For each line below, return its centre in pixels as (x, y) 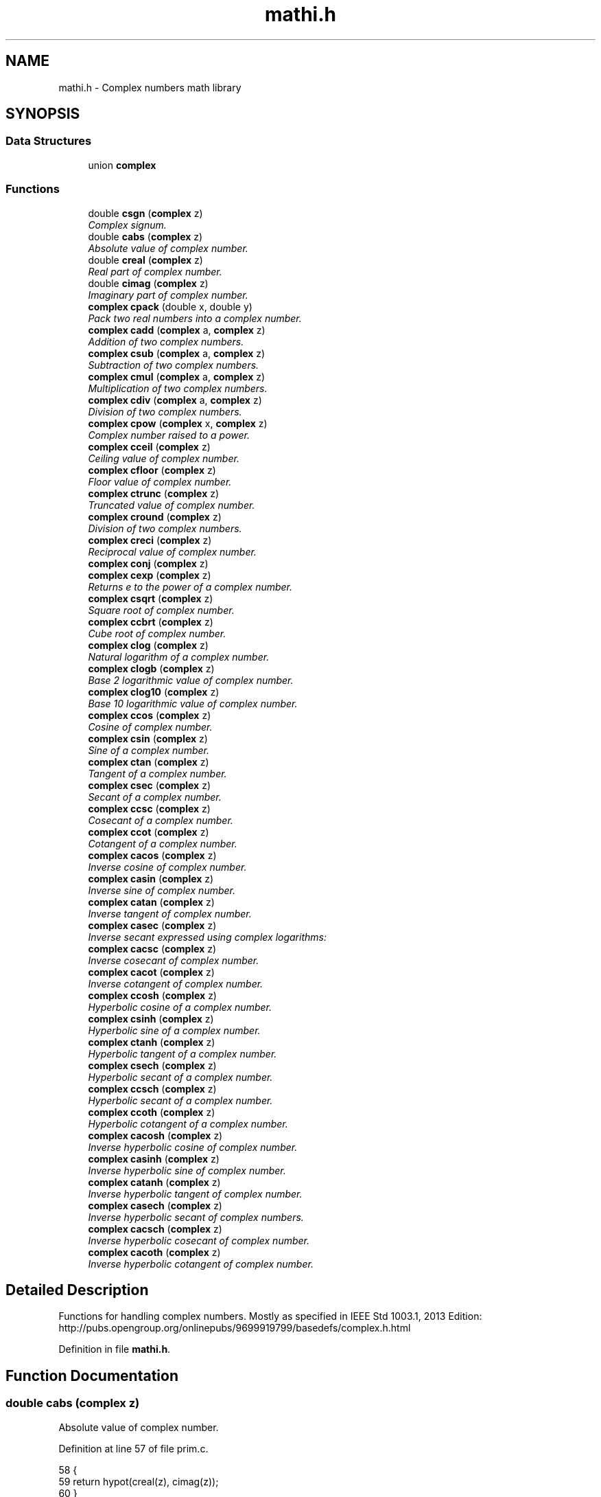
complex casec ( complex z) (152, 925)
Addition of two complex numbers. (166, 341)
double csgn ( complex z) (145, 213)
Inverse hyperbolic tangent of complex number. (195, 1193)
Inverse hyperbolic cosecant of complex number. (199, 1240)
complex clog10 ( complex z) (154, 692)
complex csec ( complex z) (149, 785)
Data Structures (49, 141)
